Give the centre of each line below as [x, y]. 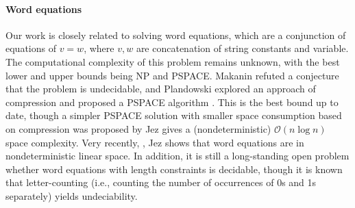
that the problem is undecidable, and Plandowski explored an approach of [161, 89]
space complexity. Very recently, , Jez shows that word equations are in [155, 142]
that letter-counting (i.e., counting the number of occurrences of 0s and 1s [161, 182]
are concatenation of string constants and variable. [242, 48]
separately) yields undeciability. [72, 195]
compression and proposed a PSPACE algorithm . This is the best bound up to [172, 102]
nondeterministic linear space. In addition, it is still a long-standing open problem [177, 156]
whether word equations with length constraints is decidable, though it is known [174, 169]
